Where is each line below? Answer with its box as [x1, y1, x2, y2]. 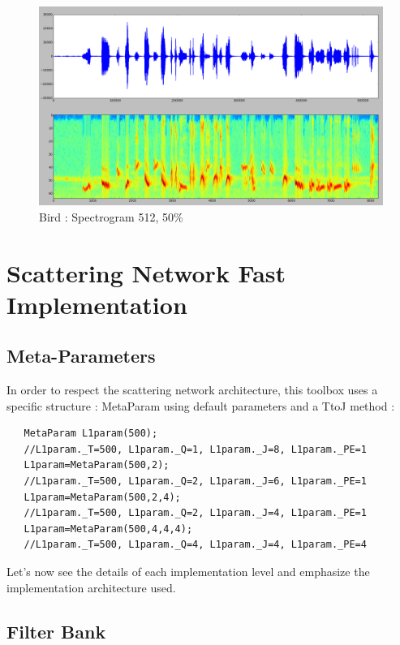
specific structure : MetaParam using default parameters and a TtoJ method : [6, 397, 395, 414]
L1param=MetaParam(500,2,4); [24, 491, 181, 503]
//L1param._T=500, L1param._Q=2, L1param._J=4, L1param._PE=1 [24, 507, 367, 519]
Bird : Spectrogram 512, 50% [39, 208, 183, 225]
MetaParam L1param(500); [24, 428, 158, 440]
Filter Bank [6, 618, 106, 643]
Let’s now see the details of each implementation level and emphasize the [6, 563, 370, 580]
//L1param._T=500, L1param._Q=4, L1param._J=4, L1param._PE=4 [24, 539, 367, 551]
